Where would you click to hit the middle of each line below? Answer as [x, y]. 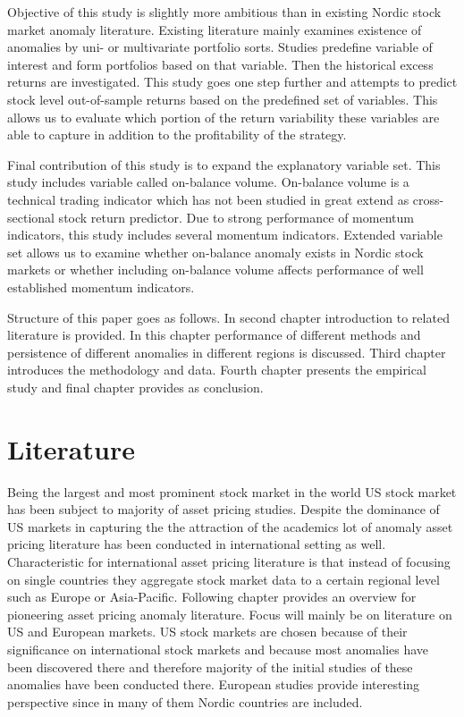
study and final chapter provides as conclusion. [135, 387]
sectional [31, 217]
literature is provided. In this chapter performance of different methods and [214, 335]
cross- [428, 199]
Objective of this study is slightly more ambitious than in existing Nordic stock [224, 12]
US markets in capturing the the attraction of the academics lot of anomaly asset [230, 526]
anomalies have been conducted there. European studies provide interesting [214, 684]
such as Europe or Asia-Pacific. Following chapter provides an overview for [212, 597]
